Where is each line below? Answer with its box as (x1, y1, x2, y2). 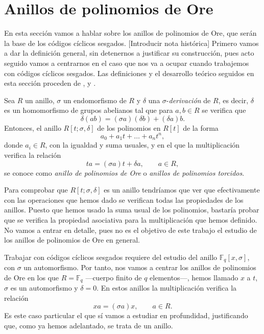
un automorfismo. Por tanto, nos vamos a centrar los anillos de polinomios (23, 262, 256, 273)
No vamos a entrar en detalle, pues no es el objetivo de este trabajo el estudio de (4, 224, 257, 235)
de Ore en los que (4, 272, 59, 282)
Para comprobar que (4, 184, 68, 195)
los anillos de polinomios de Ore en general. (4, 234, 140, 245)
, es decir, (218, 94, 249, 105)
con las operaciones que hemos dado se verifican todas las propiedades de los (4, 194, 244, 205)
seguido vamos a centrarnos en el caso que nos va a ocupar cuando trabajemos (4, 57, 249, 68)
